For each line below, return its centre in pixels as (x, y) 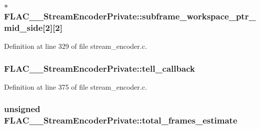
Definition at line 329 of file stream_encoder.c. (75, 46)
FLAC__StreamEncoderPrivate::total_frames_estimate (121, 120)
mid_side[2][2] (33, 27)
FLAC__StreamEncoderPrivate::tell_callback (99, 68)
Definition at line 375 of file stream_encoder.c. (75, 86)
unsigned (22, 109)
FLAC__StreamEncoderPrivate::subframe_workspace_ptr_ (130, 16)
